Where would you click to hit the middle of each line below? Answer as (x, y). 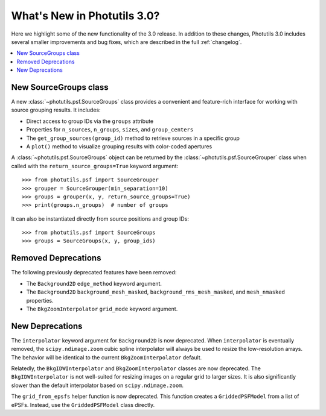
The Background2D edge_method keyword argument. (94, 283)
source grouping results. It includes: (56, 110)
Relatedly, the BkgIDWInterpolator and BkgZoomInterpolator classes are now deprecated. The (136, 368)
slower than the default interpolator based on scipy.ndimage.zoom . (97, 385)
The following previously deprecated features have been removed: (94, 273)
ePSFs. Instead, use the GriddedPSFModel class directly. (83, 405)
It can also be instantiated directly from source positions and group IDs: (100, 219)
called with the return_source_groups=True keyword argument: (95, 166)
